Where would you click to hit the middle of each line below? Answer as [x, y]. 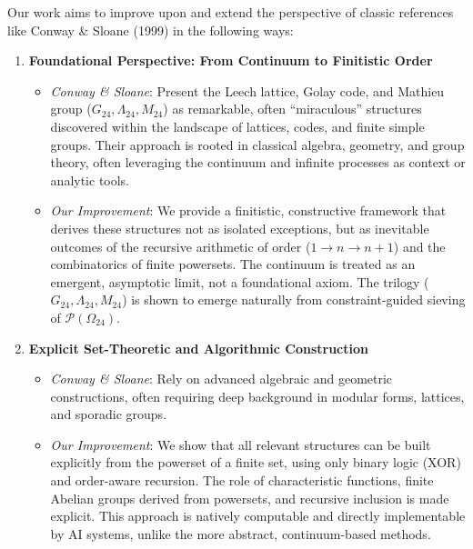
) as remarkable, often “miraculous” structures [292, 109]
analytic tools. [90, 180]
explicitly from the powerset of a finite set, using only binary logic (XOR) [256, 462]
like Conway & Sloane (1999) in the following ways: [151, 30]
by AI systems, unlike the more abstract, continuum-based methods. [241, 533]
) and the [419, 246]
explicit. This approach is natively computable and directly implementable [258, 516]
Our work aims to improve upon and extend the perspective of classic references [231, 12]
